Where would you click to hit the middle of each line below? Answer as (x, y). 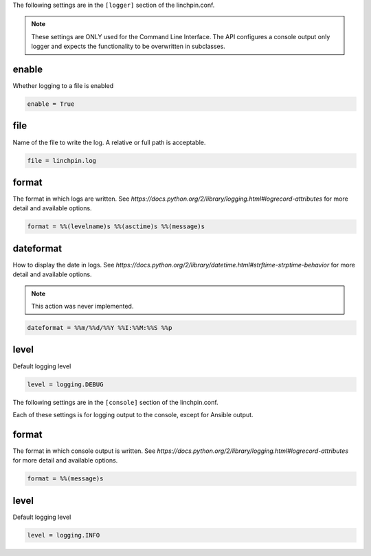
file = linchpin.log (61, 160)
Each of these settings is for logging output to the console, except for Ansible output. (133, 414)
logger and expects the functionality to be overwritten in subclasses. (128, 46)
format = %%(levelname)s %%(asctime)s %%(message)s (116, 226)
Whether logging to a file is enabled (63, 86)
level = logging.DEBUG (65, 384)
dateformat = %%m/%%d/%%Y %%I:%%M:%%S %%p (100, 328)
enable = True (51, 104)
